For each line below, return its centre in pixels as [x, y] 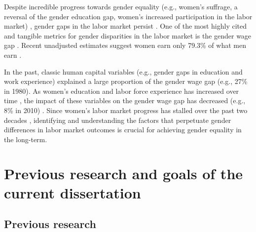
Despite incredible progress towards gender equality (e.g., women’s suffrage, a [121, 6]
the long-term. [26, 139]
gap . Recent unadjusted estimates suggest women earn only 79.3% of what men [125, 45]
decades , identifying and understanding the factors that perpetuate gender [118, 120]
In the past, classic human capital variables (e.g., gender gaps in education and [123, 71]
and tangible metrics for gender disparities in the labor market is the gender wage [128, 35]
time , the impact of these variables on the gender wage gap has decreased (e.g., [125, 100]
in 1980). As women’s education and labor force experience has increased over [122, 91]
